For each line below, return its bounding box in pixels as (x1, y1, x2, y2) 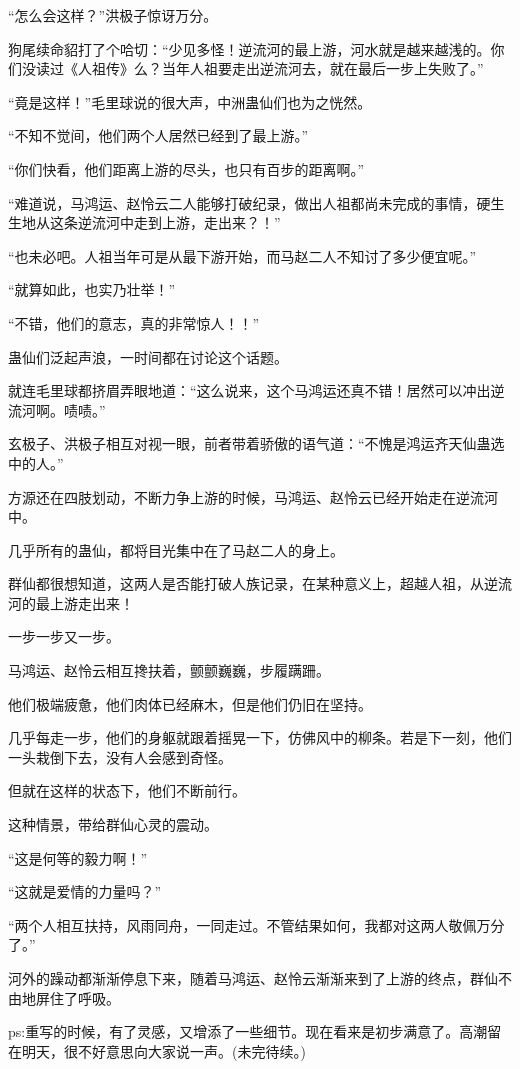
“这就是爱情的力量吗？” (8, 881, 162, 902)
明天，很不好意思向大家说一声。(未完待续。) (21, 1040, 306, 1061)
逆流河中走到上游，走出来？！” (77, 212, 281, 233)
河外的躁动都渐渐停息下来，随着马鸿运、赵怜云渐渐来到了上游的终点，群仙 (8, 968, 498, 988)
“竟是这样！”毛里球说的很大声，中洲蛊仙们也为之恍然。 (8, 91, 372, 112)
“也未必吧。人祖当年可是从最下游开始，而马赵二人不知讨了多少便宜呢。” (8, 245, 477, 266)
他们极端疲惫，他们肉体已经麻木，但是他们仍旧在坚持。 (8, 693, 372, 714)
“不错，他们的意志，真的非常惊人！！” (8, 312, 260, 333)
